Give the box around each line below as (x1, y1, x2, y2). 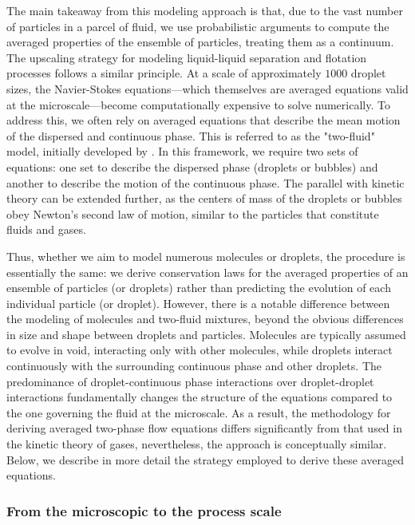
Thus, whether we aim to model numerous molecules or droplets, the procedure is (6, 247, 405, 264)
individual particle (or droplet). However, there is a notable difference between (6, 294, 390, 311)
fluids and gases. (6, 221, 86, 238)
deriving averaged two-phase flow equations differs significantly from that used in (6, 420, 402, 436)
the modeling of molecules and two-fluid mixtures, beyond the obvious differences (6, 310, 404, 327)
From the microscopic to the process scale (6, 500, 282, 520)
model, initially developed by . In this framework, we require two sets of (6, 143, 358, 160)
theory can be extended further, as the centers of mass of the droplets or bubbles (6, 190, 402, 207)
